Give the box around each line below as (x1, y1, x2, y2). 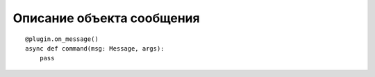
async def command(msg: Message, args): (25, 44, 165, 52)
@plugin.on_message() (25, 35, 99, 43)
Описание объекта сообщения (12, 10, 201, 26)
